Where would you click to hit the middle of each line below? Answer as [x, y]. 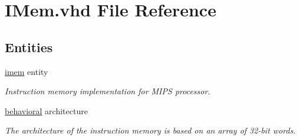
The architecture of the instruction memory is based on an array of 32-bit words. [150, 130]
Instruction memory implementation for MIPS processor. [108, 91]
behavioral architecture [46, 110]
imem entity [27, 71]
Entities [29, 47]
